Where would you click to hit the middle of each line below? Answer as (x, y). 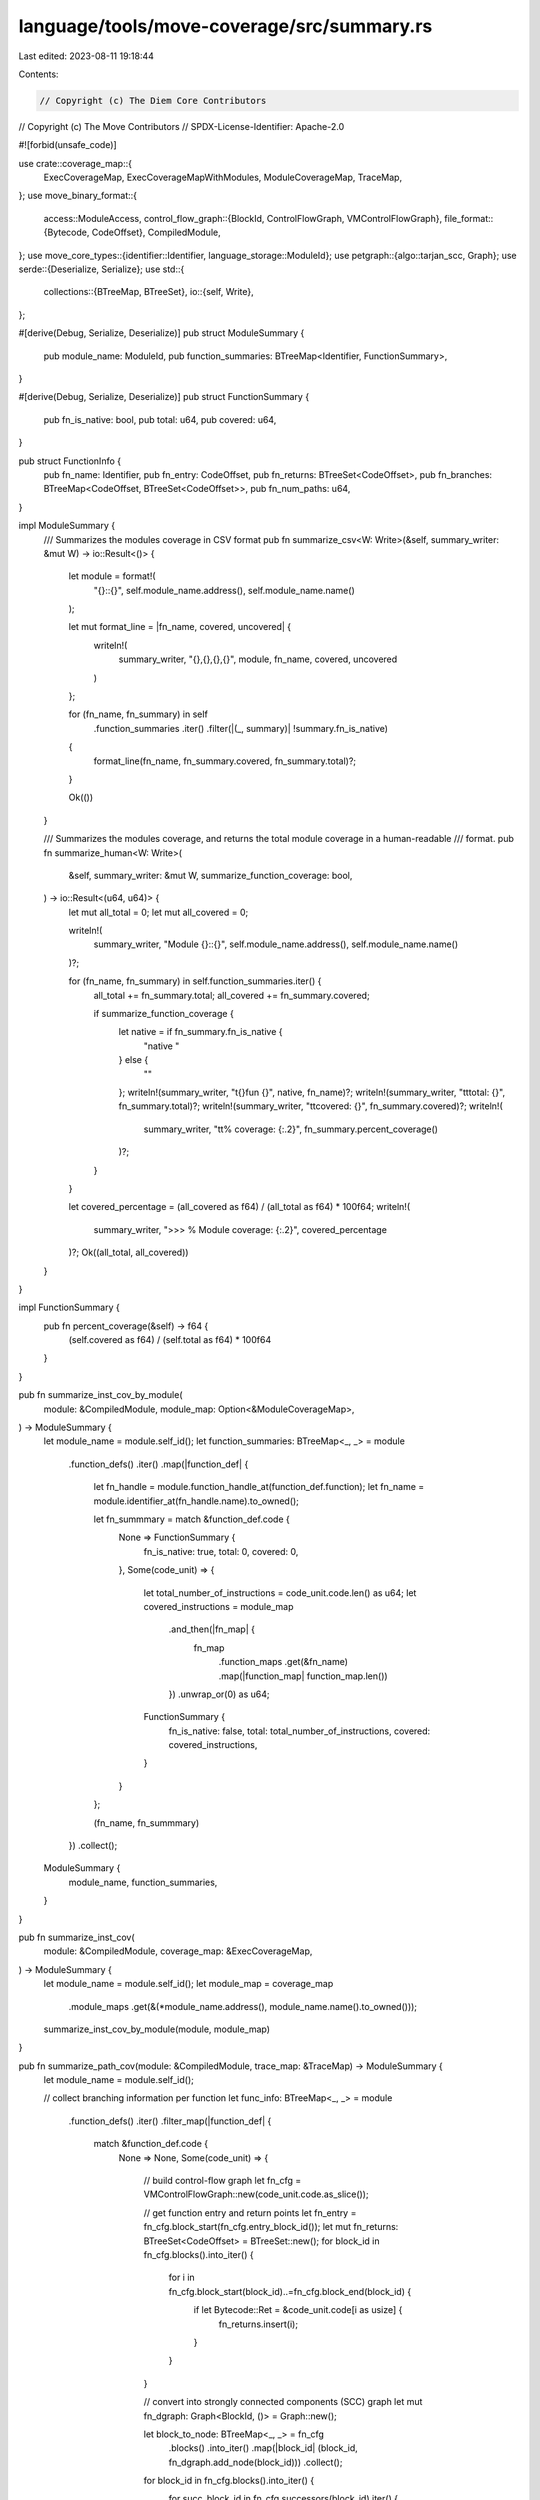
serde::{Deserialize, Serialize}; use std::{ (101, 269)
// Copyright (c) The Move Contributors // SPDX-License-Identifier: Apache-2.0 (181, 126)
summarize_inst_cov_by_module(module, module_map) (156, 2029)
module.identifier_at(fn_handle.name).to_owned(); (196, 1501)
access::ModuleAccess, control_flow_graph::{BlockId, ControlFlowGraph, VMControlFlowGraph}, (243, 218)
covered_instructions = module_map (218, 1606)
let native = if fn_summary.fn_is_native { (200, 1032)
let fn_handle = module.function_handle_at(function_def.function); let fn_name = (259, 1487)
